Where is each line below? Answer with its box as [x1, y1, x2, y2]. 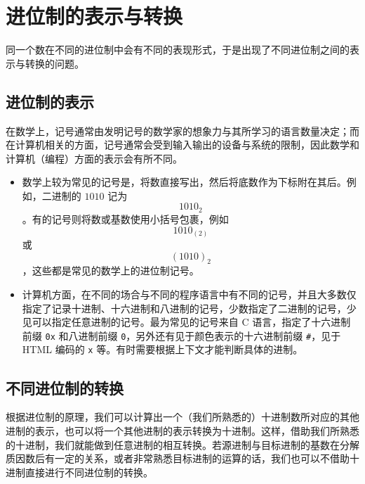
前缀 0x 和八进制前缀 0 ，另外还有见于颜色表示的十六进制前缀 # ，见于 [22, 328, 341, 343]
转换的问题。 [25, 56, 84, 70]
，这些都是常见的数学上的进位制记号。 [22, 263, 199, 278]
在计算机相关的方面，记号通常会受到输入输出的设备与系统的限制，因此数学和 [6, 137, 359, 152]
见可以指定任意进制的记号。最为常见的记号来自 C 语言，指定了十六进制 [22, 314, 351, 329]
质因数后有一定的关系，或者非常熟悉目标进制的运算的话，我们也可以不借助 [6, 451, 350, 466]
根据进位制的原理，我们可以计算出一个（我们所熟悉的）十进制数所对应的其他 [6, 409, 359, 424]
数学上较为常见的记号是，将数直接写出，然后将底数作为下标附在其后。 [22, 174, 347, 189]
